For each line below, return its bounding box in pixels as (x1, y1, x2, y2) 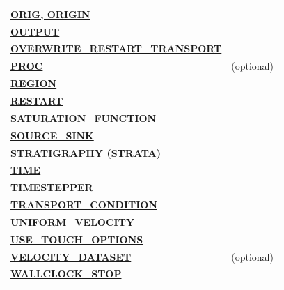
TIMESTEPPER (10, 180, 93, 194)
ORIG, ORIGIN (10, 6, 90, 21)
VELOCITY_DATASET (10, 249, 132, 264)
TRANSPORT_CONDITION (10, 197, 157, 212)
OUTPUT (10, 24, 60, 38)
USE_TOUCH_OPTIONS (10, 231, 143, 246)
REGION (10, 76, 57, 91)
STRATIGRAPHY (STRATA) (10, 145, 161, 160)
